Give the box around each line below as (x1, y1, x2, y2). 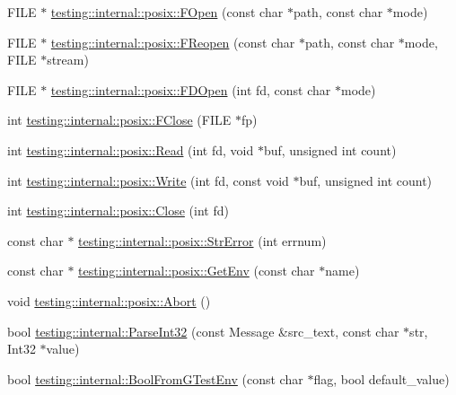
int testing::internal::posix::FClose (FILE (7, 110, 232, 129)
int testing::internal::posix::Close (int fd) (7, 201, 229, 220)
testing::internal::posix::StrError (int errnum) (78, 231, 327, 250)
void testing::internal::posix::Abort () (7, 291, 211, 310)
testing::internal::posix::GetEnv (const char (78, 261, 315, 280)
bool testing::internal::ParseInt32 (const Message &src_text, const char (7, 321, 399, 340)
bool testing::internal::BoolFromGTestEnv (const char (7, 369, 303, 388)
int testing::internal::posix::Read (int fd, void (7, 140, 254, 159)
